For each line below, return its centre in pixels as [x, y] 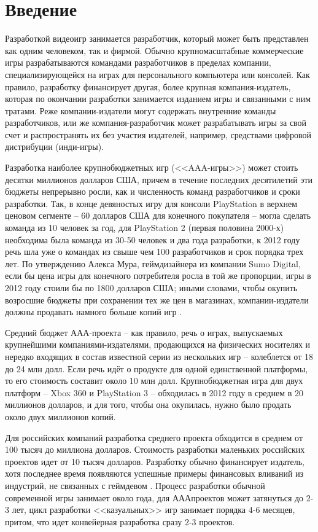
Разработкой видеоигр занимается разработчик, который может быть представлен [157, 38]
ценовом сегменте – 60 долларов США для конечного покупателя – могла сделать [158, 215]
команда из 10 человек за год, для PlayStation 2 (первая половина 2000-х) [145, 228]
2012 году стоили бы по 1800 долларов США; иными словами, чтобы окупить [151, 288]
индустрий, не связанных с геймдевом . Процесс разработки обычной [135, 485]
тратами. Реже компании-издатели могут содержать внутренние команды [141, 110]
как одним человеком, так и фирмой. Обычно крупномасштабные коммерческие [154, 50]
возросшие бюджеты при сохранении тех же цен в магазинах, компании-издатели [157, 299]
